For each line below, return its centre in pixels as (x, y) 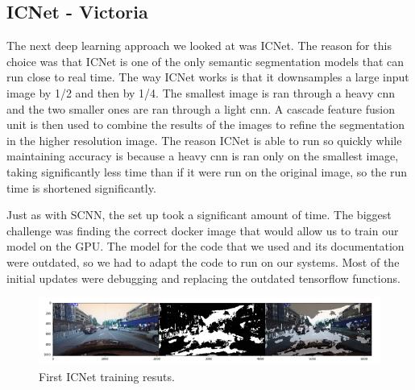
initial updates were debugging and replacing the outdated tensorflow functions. (203, 278)
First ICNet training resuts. (107, 376)
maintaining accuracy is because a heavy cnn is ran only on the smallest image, (203, 156)
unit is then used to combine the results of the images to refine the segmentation (205, 124)
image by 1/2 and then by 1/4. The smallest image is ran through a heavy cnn (201, 92)
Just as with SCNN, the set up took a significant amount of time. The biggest (199, 215)
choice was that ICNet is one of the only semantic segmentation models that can (205, 61)
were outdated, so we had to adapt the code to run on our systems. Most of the (203, 261)
